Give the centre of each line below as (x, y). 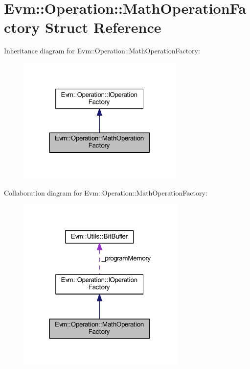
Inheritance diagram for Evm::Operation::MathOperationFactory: (102, 51)
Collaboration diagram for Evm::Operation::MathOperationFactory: (106, 192)
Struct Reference (103, 27)
